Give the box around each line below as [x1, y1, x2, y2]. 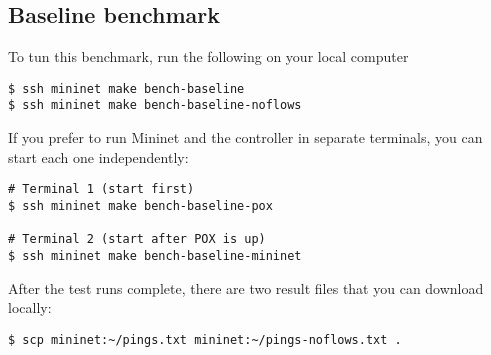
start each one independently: [8, 146, 189, 167]
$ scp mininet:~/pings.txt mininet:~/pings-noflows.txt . [8, 332, 402, 347]
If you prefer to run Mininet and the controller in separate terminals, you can [8, 127, 483, 148]
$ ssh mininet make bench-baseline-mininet [8, 248, 302, 263]
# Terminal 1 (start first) [8, 182, 195, 197]
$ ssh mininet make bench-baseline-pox [8, 198, 273, 213]
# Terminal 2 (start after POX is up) [8, 232, 266, 247]
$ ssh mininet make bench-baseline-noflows [8, 98, 302, 113]
